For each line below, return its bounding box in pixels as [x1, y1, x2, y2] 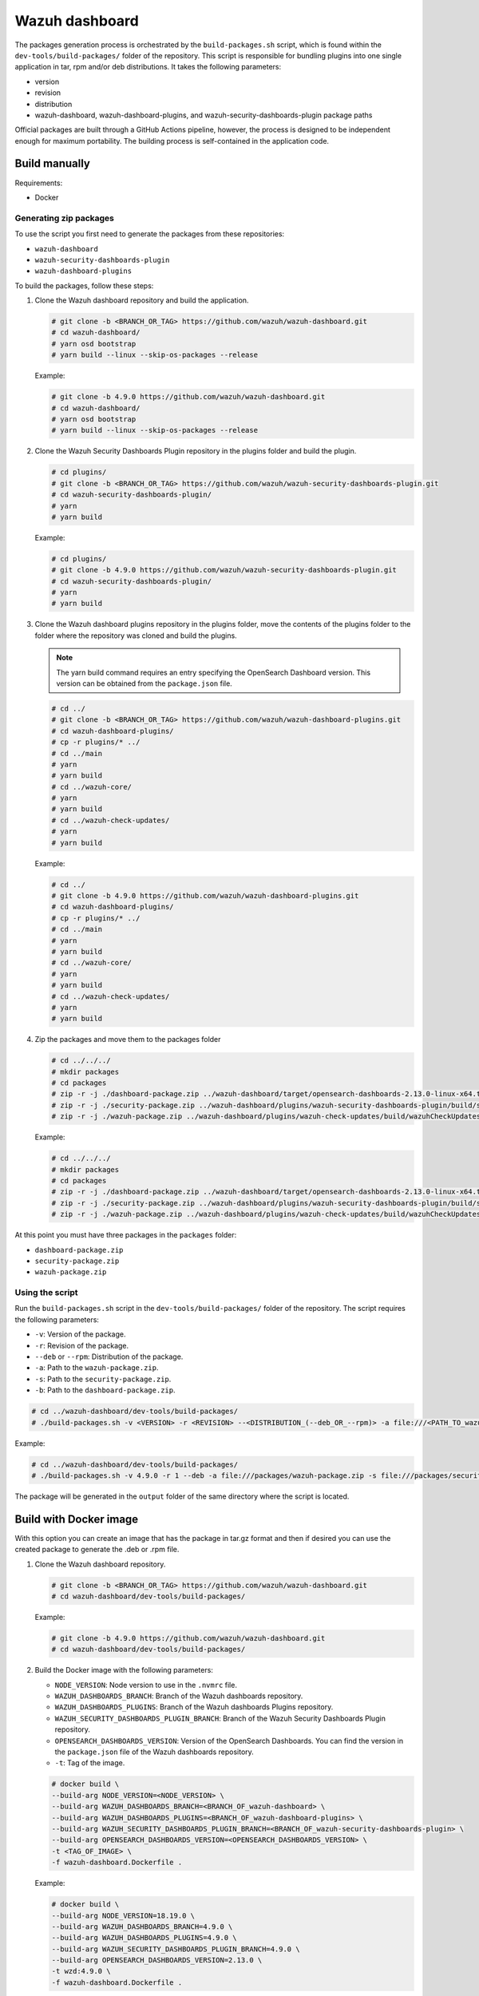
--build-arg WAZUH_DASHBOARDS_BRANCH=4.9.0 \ [51, 1922, 233, 1931]
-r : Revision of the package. [34, 1341, 129, 1350]
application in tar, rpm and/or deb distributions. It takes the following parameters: [14, 62, 282, 72]
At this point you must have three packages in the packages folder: [14, 1230, 237, 1240]
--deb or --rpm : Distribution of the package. [34, 1352, 184, 1361]
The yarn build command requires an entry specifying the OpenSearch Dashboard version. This [56, 667, 371, 677]
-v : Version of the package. [34, 1329, 126, 1339]
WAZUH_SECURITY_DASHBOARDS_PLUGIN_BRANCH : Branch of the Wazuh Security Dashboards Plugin [54, 1713, 386, 1723]
